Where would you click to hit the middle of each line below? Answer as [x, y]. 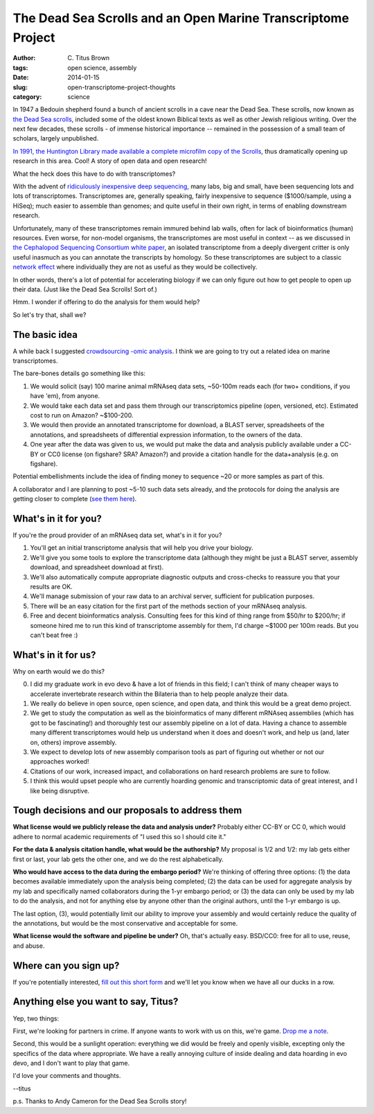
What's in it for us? [54, 655]
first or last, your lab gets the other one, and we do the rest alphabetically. [118, 859]
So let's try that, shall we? [50, 314]
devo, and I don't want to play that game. [71, 1063]
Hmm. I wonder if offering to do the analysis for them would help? [106, 302]
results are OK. [51, 586]
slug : [20, 87]
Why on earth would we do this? [59, 671]
